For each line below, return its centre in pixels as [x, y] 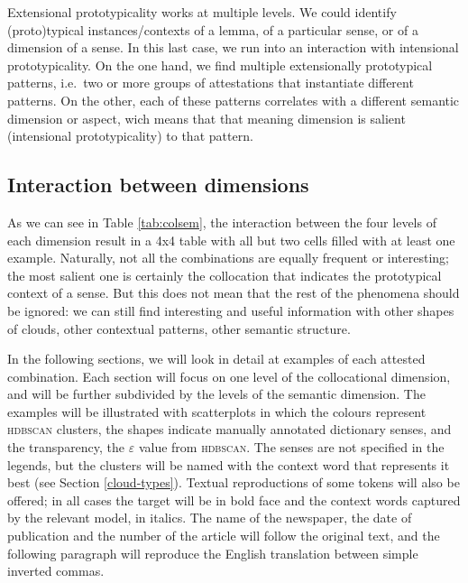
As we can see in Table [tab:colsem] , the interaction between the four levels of [222, 222]
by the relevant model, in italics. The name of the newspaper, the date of [210, 518]
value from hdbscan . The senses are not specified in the [291, 447]
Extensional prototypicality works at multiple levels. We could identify [202, 12]
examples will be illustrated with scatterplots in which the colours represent [217, 411]
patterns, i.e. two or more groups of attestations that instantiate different [211, 83]
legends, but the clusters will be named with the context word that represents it [229, 464]
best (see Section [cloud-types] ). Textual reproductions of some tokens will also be [234, 482]
